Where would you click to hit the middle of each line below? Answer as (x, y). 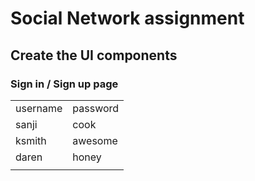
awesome (95, 140)
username (39, 108)
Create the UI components (94, 55)
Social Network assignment (127, 18)
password (96, 108)
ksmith (31, 140)
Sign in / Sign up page (64, 84)
